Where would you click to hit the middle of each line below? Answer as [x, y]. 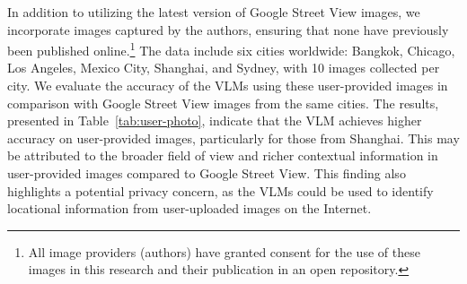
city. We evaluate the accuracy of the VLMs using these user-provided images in [228, 86]
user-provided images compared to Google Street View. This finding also [207, 173]
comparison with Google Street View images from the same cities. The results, [223, 103]
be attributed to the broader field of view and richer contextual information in [223, 155]
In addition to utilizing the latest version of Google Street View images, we [214, 12]
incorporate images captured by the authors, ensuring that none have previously [228, 29]
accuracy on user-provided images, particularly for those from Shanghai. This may [233, 138]
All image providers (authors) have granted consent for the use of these [224, 251]
